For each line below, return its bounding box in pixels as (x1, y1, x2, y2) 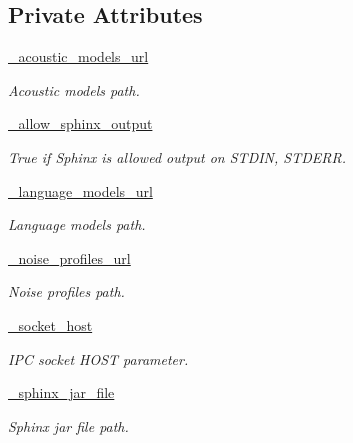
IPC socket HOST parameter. (8, 348, 189, 369)
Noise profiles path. (8, 281, 125, 302)
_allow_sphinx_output (8, 113, 153, 134)
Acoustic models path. (8, 79, 140, 100)
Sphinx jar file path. (8, 415, 129, 436)
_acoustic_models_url (8, 46, 149, 67)
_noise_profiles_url (8, 247, 131, 268)
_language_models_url (8, 180, 153, 201)
